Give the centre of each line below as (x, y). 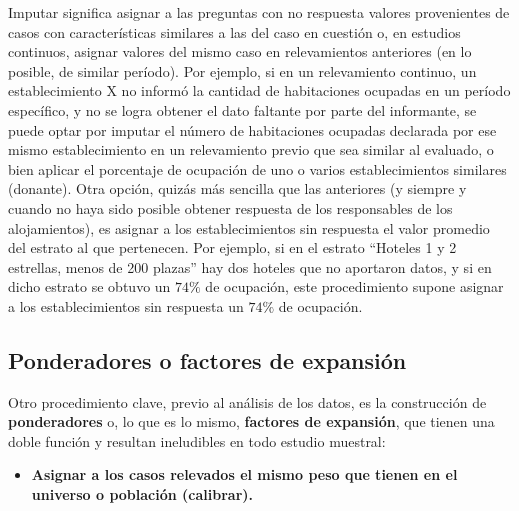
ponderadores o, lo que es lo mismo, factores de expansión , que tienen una (251, 421)
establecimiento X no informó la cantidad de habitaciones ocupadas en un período (259, 90)
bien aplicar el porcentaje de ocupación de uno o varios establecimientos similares (257, 168)
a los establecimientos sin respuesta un (126, 305)
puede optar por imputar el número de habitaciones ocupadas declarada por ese (252, 129)
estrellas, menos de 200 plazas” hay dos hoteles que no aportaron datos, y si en (250, 266)
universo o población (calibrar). (142, 494)
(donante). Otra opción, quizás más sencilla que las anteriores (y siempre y (237, 188)
